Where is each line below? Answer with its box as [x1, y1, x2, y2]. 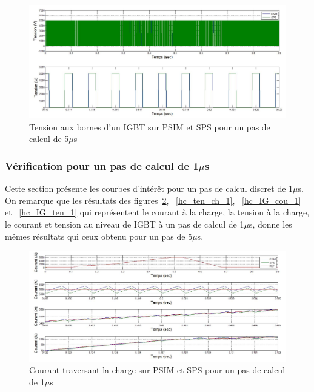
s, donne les [249, 217, 292, 230]
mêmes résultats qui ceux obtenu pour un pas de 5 [5, 229, 193, 242]
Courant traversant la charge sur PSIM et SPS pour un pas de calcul [29, 363, 286, 376]
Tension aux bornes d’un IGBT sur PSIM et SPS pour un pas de [29, 120, 270, 133]
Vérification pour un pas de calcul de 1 [5, 158, 199, 173]
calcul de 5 [29, 132, 69, 145]
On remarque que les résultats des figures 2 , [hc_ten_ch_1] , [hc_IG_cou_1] [5, 194, 301, 206]
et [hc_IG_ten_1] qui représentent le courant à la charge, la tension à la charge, [5, 206, 310, 218]
